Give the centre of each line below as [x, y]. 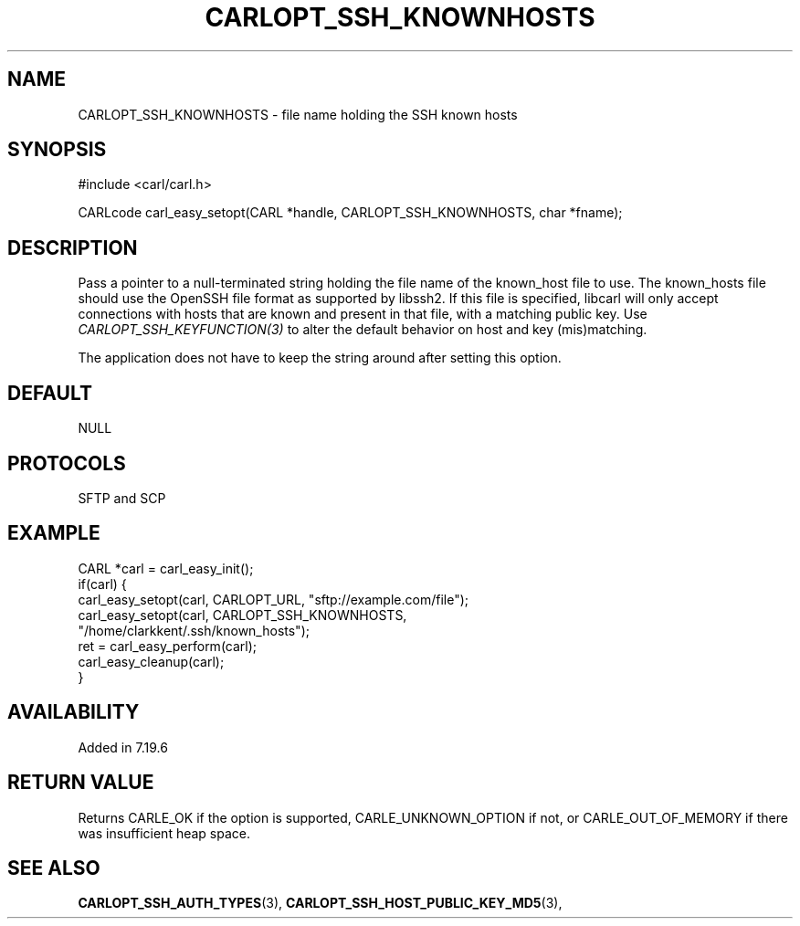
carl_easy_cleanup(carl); [151, 661]
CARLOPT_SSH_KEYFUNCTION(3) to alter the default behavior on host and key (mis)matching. [363, 330]
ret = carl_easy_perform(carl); [168, 646]
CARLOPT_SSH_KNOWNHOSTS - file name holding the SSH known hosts [298, 114]
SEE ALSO [54, 868]
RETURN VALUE [81, 783]
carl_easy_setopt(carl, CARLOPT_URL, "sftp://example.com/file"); [273, 599]
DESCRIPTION [73, 247]
